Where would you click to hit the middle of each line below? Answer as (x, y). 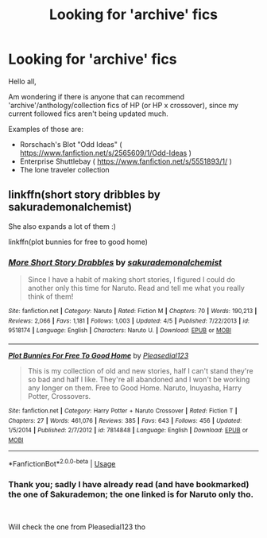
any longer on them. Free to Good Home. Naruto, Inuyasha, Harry (135, 388)
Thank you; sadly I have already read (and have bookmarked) (129, 484)
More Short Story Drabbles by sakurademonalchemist (115, 262)
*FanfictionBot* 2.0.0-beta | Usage (62, 463)
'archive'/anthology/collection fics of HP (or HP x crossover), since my (123, 105)
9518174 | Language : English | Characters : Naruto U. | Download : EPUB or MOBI (120, 331)
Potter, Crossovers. (59, 397)
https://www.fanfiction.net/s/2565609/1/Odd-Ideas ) (106, 153)
